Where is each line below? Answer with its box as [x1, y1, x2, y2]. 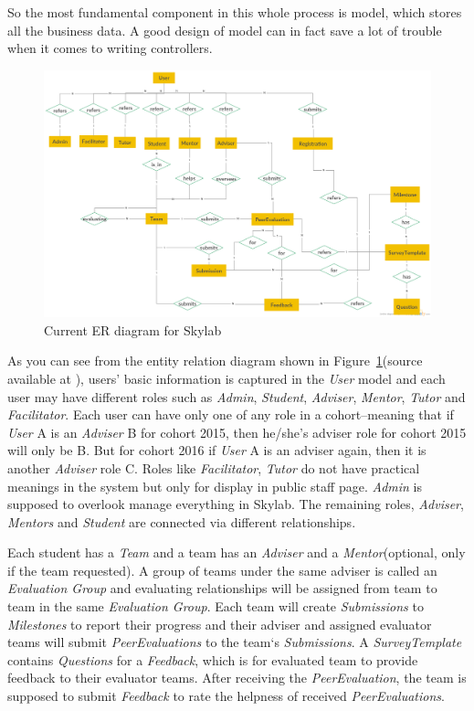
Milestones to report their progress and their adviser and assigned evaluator [7, 614, 432, 633]
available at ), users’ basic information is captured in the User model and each [7, 368, 446, 387]
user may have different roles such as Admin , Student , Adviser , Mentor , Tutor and [7, 387, 466, 406]
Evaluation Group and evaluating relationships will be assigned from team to [7, 578, 437, 598]
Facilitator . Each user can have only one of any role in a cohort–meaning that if [7, 405, 454, 424]
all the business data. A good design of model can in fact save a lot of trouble [7, 20, 442, 39]
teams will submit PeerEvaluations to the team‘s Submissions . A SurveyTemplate [7, 632, 462, 652]
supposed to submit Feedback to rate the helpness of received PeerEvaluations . [7, 686, 445, 706]
